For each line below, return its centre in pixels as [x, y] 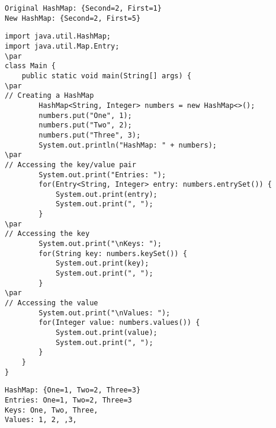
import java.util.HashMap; [58, 36]
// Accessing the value [52, 303]
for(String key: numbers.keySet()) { [113, 253]
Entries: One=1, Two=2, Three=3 [68, 400]
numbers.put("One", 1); [85, 115]
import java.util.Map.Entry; [62, 46]
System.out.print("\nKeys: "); [100, 244]
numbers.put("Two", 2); [85, 125]
